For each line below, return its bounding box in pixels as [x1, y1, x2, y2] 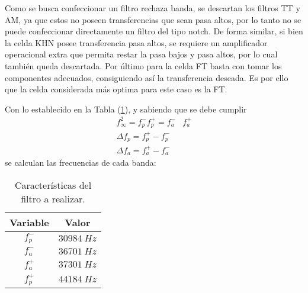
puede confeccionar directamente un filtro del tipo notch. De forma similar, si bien [5, 25, 303, 37]
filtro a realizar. [21, 191, 85, 205]
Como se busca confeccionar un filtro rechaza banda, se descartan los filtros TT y [5, 2, 300, 14]
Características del [14, 178, 92, 192]
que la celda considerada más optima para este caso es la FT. [5, 83, 227, 95]
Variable [9, 215, 49, 229]
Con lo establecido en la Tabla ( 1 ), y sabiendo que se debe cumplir [5, 102, 247, 115]
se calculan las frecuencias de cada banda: [5, 156, 156, 169]
